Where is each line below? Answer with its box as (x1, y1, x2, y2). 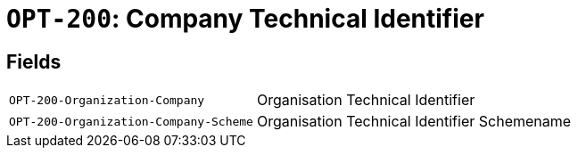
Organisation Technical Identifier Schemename (256, 112, 572, 131)
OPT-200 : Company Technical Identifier (6, 4, 484, 34)
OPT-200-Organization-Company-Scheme (9, 114, 253, 128)
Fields (6, 50, 62, 73)
